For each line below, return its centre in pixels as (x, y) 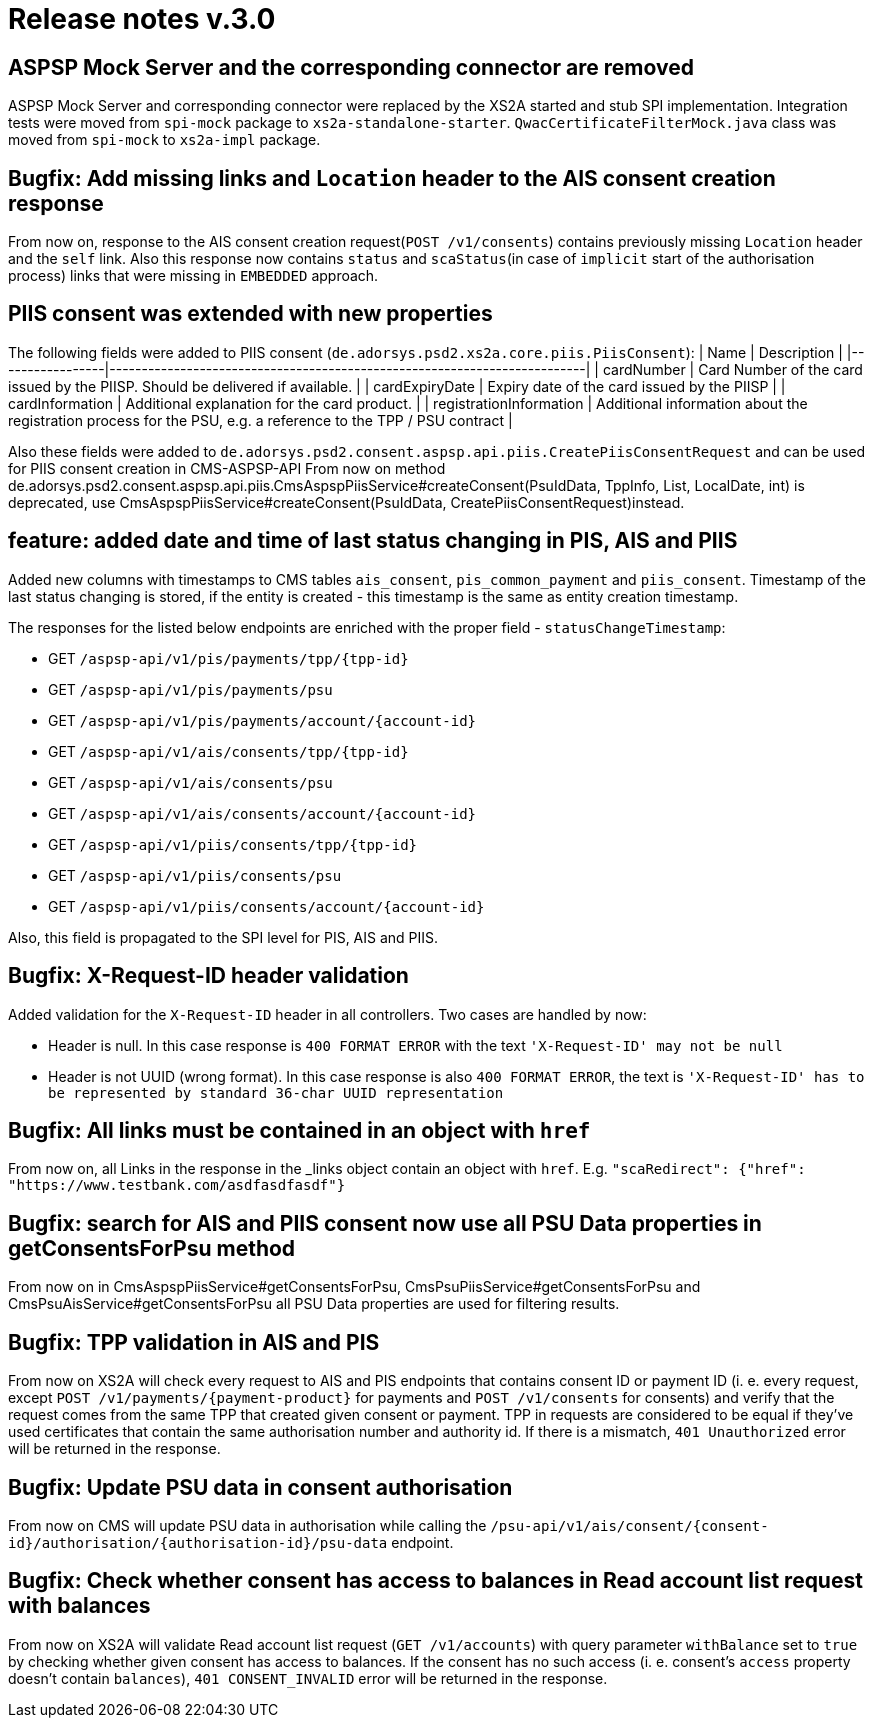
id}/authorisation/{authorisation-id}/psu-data (198, 1542)
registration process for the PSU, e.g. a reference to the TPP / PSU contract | (260, 420)
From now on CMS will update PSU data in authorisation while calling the (247, 1525)
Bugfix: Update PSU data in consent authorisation (260, 1487)
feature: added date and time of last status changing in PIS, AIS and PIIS (373, 541)
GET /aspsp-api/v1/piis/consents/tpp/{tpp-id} (232, 844)
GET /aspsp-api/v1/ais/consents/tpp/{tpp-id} (228, 751)
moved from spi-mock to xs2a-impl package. (164, 140)
